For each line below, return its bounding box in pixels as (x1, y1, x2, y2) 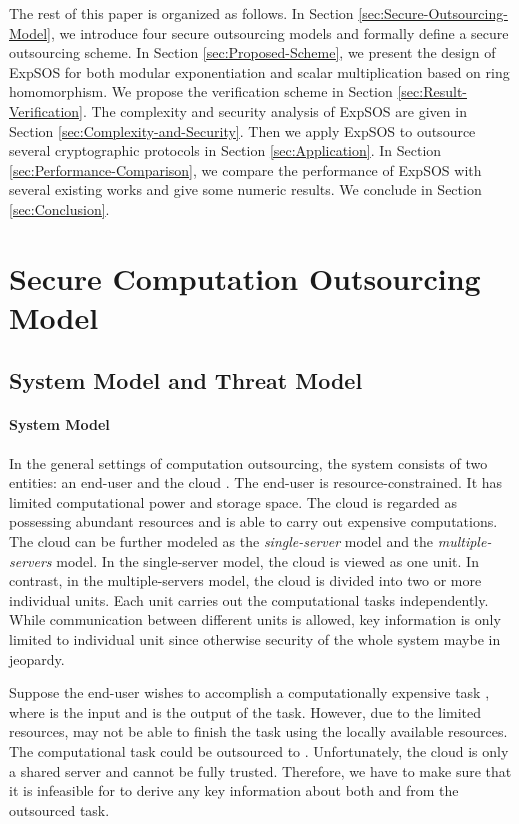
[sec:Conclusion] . (9, 198, 110, 219)
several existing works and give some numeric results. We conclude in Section (9, 179, 482, 200)
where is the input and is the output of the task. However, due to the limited (9, 701, 482, 722)
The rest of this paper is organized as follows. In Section (9, 3, 354, 23)
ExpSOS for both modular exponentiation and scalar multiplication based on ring (9, 61, 510, 82)
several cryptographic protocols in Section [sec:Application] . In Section (9, 140, 442, 161)
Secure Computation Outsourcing (9, 257, 481, 298)
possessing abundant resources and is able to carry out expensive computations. (9, 511, 498, 532)
